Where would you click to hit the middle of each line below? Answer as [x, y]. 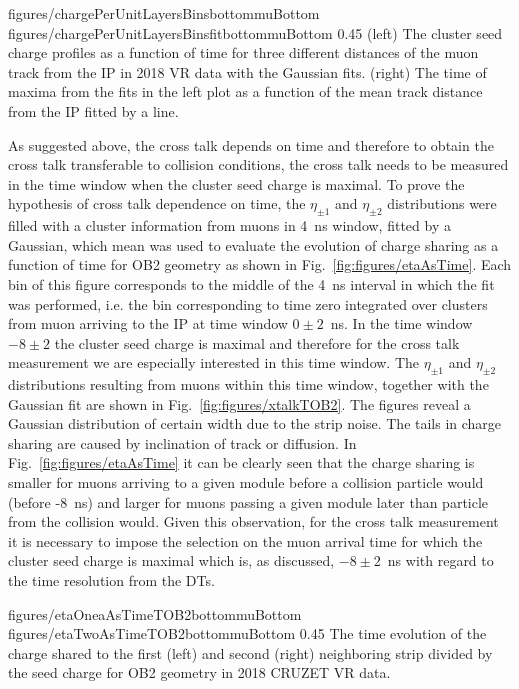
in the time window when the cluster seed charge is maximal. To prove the [236, 183]
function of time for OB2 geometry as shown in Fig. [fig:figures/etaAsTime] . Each [260, 264]
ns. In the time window [401, 323]
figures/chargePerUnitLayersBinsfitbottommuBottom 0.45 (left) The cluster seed [255, 32]
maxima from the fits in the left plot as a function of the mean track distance [245, 91]
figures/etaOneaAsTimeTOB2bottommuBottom [155, 613]
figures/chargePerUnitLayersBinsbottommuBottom [164, 13]
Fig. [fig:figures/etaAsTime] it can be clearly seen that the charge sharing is [241, 462]
